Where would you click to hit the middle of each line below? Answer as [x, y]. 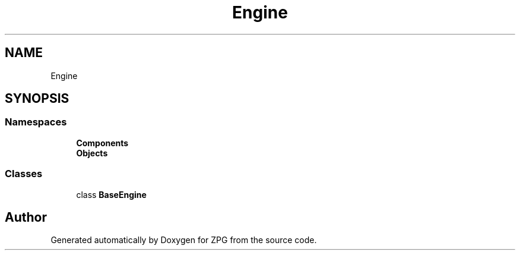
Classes [24, 174]
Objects [92, 153]
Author [26, 217]
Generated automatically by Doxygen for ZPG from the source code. [184, 240]
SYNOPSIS [37, 99]
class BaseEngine [111, 194]
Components [102, 143]
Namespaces [36, 122]
